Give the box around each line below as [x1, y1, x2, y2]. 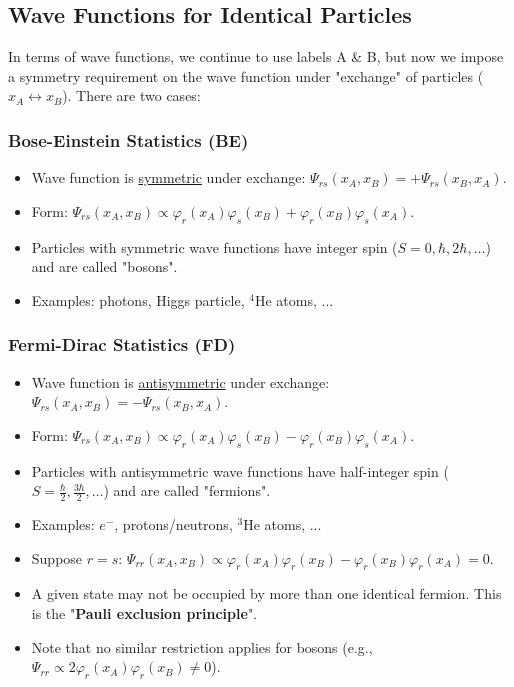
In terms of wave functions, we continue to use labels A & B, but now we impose [8, 46, 504, 67]
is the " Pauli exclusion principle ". [31, 602, 258, 623]
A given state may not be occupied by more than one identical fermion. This [31, 583, 502, 604]
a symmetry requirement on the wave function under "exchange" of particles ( [8, 65, 484, 86]
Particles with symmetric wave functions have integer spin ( [31, 236, 398, 257]
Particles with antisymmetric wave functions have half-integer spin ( [31, 460, 449, 481]
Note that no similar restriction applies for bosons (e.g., [31, 636, 373, 657]
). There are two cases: [62, 85, 201, 106]
